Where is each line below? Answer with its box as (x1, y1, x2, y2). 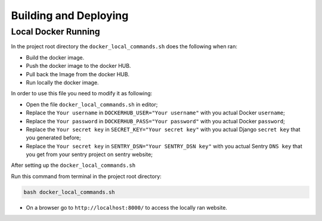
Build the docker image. (26, 54, 85, 61)
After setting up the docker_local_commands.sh (11, 161, 136, 169)
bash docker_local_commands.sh (23, 188, 116, 195)
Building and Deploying (11, 9, 129, 22)
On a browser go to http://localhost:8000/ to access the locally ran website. (26, 204, 228, 211)
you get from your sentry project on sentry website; (26, 151, 153, 158)
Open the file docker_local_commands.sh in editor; (26, 101, 158, 108)
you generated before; (26, 134, 81, 141)
